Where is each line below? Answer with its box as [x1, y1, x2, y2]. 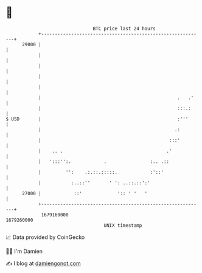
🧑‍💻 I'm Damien [5, 247, 43, 255]
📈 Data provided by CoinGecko [5, 233, 85, 241]
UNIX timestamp [103, 222, 142, 229]
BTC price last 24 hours [92, 26, 156, 32]
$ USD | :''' [5, 116, 189, 122]
